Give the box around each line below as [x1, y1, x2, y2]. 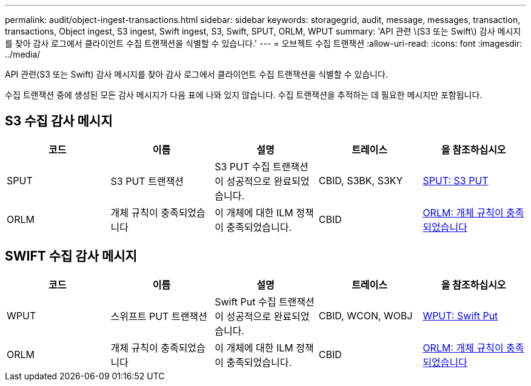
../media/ [5, 49, 41, 59]
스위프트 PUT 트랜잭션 [110, 310, 207, 322]
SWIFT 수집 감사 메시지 [5, 248, 137, 264]
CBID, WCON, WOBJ [318, 309, 413, 322]
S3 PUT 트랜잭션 [110, 175, 184, 187]
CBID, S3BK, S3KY [318, 174, 403, 187]
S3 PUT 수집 [215, 160, 270, 173]
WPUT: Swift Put [422, 309, 498, 322]
